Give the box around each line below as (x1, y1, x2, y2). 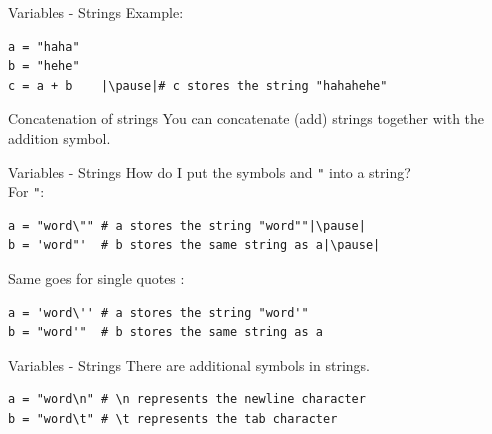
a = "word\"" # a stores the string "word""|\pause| (8, 218, 366, 233)
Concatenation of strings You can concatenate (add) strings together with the (8, 108, 485, 129)
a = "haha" (8, 39, 80, 54)
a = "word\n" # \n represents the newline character (8, 392, 366, 407)
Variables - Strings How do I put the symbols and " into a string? (8, 161, 411, 182)
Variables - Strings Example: (8, 2, 184, 22)
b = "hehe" (8, 59, 80, 74)
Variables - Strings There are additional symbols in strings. (8, 354, 370, 375)
